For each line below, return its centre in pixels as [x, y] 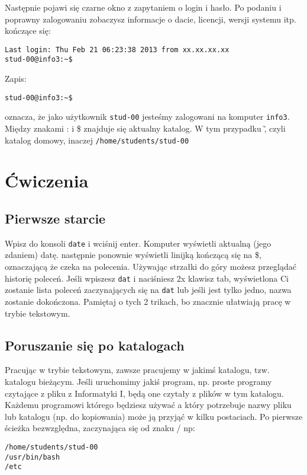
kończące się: [28, 31]
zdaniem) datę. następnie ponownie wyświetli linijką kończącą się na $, [133, 255]
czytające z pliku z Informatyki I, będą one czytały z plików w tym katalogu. [144, 393]
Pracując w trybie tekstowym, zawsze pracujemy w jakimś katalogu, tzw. [137, 370]
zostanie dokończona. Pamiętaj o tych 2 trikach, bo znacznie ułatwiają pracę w [148, 301]
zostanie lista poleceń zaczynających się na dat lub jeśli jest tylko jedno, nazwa [148, 290]
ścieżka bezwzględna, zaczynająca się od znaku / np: [100, 428]
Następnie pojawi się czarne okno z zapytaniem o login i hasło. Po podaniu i [143, 7]
